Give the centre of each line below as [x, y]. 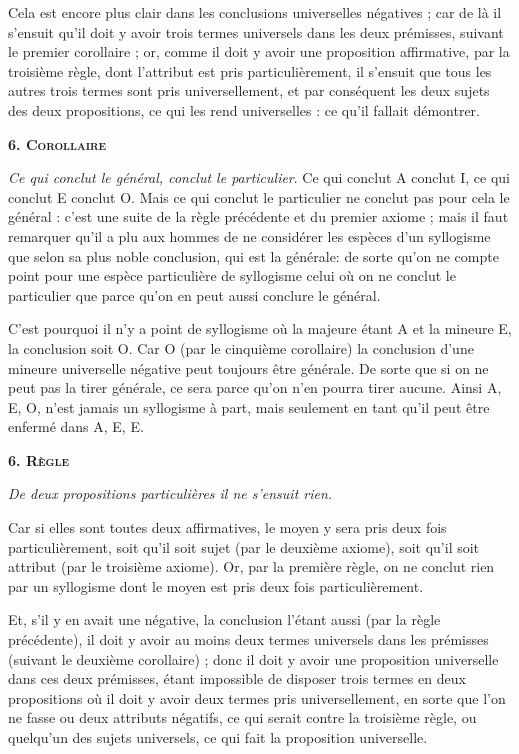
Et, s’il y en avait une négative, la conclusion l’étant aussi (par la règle [224, 619]
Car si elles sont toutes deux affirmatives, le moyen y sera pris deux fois [227, 527]
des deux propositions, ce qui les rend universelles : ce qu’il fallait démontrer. [244, 109]
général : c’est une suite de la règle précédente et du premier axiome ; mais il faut [258, 216]
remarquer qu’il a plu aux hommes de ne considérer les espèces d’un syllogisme [249, 235]
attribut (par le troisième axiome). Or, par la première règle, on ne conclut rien [251, 566]
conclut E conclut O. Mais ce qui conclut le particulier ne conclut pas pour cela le [259, 196]
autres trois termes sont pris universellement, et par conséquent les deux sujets [249, 90]
